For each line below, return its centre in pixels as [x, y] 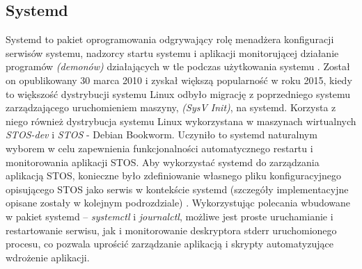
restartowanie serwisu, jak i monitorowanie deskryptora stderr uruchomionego [171, 230]
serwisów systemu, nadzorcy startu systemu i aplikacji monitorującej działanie [172, 52]
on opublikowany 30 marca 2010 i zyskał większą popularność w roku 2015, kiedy [179, 80]
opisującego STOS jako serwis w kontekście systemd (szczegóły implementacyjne [177, 189]
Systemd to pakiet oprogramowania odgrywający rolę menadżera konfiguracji [170, 39]
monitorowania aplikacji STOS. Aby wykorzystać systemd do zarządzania [163, 162]
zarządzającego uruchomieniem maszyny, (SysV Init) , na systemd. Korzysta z [171, 107]
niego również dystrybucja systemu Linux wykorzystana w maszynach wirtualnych [181, 121]
